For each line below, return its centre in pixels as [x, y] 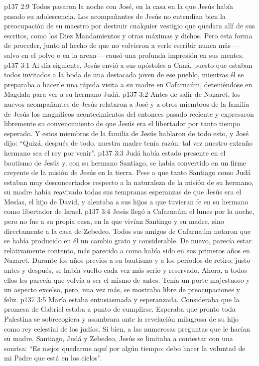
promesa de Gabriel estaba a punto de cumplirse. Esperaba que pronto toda [120, 309]
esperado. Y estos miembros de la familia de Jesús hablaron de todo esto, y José [127, 133]
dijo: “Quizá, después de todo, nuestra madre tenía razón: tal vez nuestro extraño [129, 143]
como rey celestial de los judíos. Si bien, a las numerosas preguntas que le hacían [127, 328]
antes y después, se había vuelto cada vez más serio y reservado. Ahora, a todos [126, 270]
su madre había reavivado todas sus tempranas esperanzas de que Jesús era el [123, 192]
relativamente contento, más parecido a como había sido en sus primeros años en [127, 250]
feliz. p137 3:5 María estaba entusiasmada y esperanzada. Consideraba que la [122, 299]
